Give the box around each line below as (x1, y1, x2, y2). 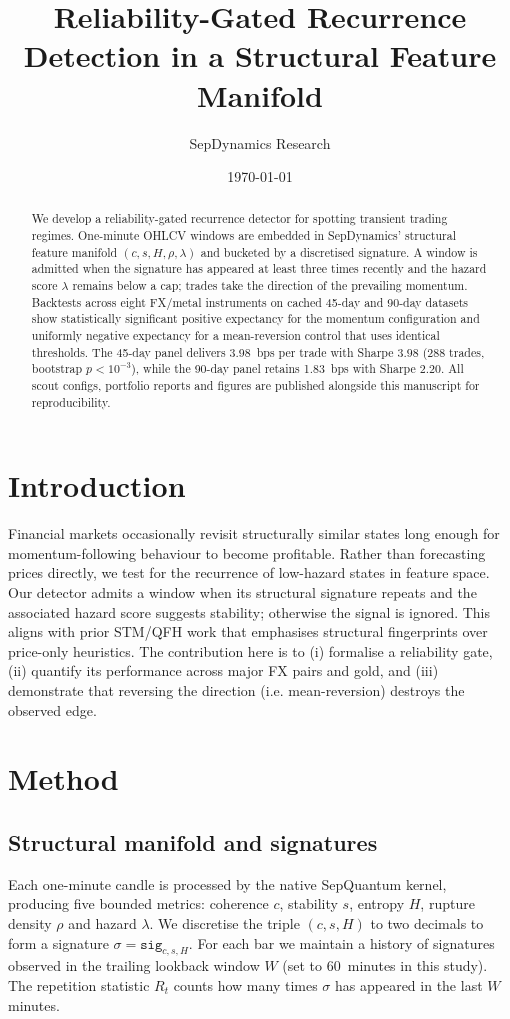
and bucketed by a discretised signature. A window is (200, 243, 478, 260)
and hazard (68, 913, 137, 933)
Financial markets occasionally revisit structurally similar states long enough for (8, 523, 500, 544)
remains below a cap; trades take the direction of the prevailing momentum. (72, 277, 468, 294)
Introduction (8, 465, 186, 506)
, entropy (349, 893, 405, 914)
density (8, 913, 52, 933)
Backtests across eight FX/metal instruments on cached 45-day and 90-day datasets (31, 293, 468, 310)
